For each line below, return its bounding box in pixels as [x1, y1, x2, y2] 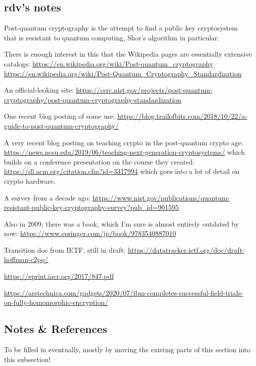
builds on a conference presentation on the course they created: [4, 156, 195, 166]
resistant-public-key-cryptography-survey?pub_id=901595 [4, 202, 179, 212]
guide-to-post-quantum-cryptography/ [4, 120, 119, 131]
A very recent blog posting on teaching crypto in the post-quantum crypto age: [4, 137, 243, 147]
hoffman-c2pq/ [4, 254, 48, 265]
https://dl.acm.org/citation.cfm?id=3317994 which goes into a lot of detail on [4, 166, 240, 176]
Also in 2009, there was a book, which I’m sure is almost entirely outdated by [4, 218, 239, 229]
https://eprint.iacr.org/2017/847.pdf [4, 271, 114, 281]
